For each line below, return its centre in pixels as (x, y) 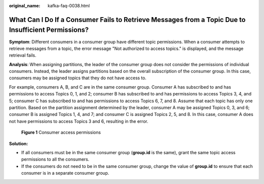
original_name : (25, 6)
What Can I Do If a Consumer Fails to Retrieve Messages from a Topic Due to (127, 20)
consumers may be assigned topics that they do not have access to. (78, 78)
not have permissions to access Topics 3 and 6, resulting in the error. (79, 121)
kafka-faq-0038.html (69, 6)
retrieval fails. (23, 55)
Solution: (19, 143)
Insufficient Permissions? (49, 30)
